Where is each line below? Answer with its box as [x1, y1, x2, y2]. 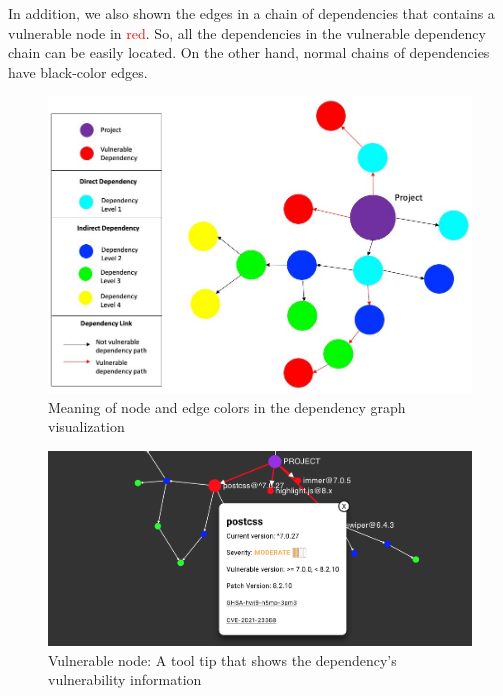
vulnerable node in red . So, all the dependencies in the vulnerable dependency [8, 22, 486, 43]
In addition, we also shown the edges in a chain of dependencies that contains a [8, 3, 495, 23]
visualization [48, 416, 125, 437]
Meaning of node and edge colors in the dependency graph [48, 396, 406, 417]
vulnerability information [48, 669, 202, 690]
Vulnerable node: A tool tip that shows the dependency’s [48, 649, 397, 670]
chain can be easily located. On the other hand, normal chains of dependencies [8, 42, 490, 63]
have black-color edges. [8, 61, 148, 82]
